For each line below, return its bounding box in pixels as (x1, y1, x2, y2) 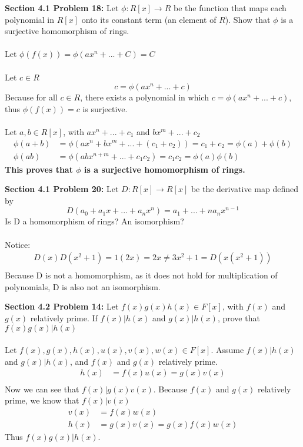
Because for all (5, 91, 58, 103)
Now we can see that (5, 382, 79, 395)
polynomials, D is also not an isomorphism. (5, 280, 161, 293)
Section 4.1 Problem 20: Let (5, 183, 119, 195)
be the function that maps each (174, 2, 287, 14)
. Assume (211, 344, 244, 356)
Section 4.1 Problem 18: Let (5, 2, 119, 14)
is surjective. (82, 102, 128, 115)
